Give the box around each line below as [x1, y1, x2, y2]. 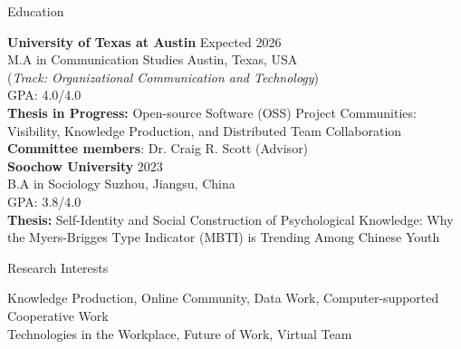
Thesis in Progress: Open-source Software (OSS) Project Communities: [7, 102, 417, 121]
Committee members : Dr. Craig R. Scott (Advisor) [7, 139, 309, 158]
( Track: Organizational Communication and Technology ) [7, 67, 320, 86]
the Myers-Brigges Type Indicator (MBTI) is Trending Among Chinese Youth [7, 228, 440, 247]
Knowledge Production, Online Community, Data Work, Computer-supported [7, 288, 439, 307]
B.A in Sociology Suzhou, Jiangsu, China [7, 174, 235, 193]
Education [7, 2, 64, 20]
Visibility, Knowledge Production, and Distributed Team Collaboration [7, 121, 402, 140]
